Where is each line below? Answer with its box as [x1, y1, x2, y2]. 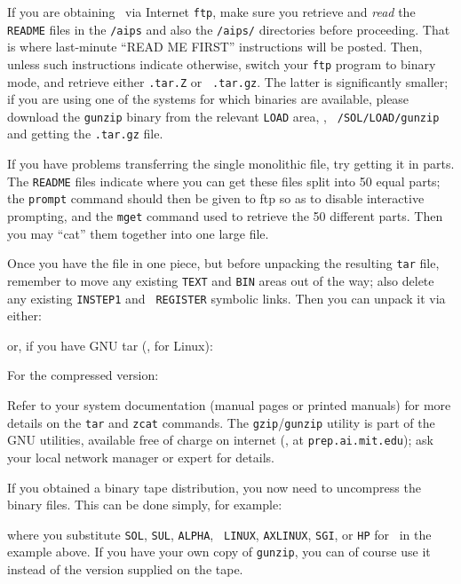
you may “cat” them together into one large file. [7, 224, 269, 242]
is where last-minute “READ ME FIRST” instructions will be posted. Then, [7, 37, 423, 56]
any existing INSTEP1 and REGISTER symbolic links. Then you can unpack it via [7, 288, 446, 307]
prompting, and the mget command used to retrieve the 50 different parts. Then [7, 207, 443, 225]
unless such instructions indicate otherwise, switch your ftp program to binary [7, 54, 436, 73]
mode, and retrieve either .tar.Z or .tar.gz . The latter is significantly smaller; [7, 72, 449, 91]
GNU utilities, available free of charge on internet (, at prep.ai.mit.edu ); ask [7, 430, 433, 449]
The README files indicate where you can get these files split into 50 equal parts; [7, 171, 441, 190]
